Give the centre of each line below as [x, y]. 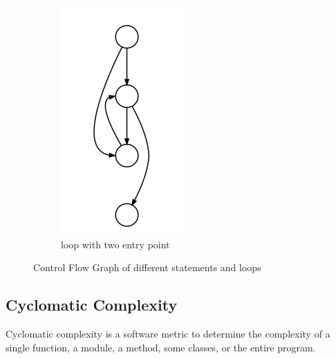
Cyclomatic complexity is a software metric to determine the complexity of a [168, 333]
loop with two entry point [115, 244]
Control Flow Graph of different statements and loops [147, 267]
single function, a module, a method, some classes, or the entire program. [161, 347]
